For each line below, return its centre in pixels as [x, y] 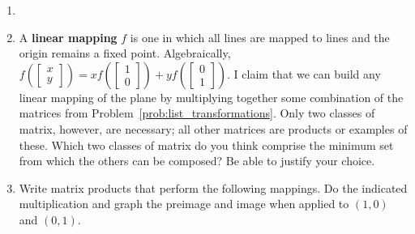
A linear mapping [68, 37]
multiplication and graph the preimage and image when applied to [184, 204]
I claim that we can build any [307, 73]
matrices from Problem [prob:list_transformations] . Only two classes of [197, 113]
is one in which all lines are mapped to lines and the [260, 37]
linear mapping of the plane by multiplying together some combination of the [211, 97]
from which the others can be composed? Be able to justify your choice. [197, 161]
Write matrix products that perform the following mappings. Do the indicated [213, 187]
